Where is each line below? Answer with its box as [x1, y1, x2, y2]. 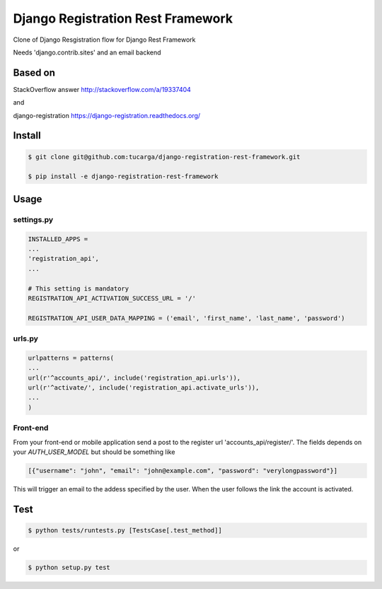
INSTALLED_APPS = [28, 235, 88, 243]
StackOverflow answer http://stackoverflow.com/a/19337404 [13, 85, 191, 93]
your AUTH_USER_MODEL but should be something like [13, 448, 175, 456]
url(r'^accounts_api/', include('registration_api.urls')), [28, 373, 241, 382]
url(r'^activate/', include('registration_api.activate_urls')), [28, 384, 260, 392]
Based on [13, 66, 56, 78]
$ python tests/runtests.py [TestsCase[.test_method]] [28, 526, 222, 534]
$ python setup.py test [28, 563, 111, 571]
